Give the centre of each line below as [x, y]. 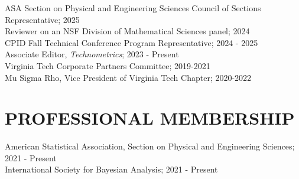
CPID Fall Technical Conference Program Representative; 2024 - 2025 [131, 42]
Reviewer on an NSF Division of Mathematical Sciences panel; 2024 [127, 31]
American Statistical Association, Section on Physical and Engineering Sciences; [150, 146]
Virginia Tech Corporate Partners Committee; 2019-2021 [108, 65]
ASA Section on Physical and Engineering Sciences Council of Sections [133, 8]
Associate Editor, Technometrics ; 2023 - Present [92, 54]
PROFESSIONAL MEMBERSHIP [150, 118]
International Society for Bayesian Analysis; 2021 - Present [111, 169]
